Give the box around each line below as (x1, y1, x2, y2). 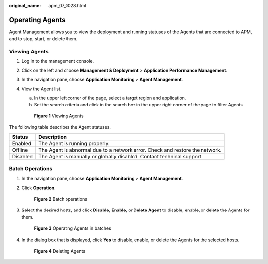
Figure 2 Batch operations (34, 196, 88, 202)
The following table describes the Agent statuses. (9, 124, 111, 130)
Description (38, 133, 67, 140)
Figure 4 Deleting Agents (34, 248, 86, 254)
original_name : (9, 3, 41, 8)
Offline (12, 146, 28, 153)
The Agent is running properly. (38, 140, 110, 147)
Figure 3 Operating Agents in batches (34, 225, 111, 231)
